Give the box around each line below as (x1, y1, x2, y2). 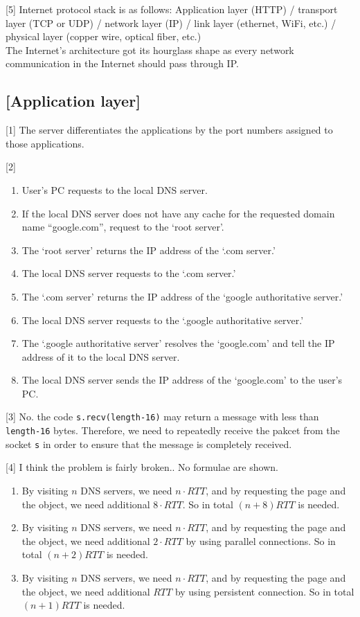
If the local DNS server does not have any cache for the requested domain (21, 206, 335, 220)
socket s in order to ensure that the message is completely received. (6, 436, 292, 451)
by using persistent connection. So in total (174, 584, 354, 598)
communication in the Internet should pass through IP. (6, 56, 239, 71)
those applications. (6, 136, 84, 150)
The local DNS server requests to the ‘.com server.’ (21, 266, 236, 280)
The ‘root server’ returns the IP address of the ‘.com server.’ (21, 242, 276, 257)
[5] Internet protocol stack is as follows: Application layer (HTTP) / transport (6, 2, 338, 16)
